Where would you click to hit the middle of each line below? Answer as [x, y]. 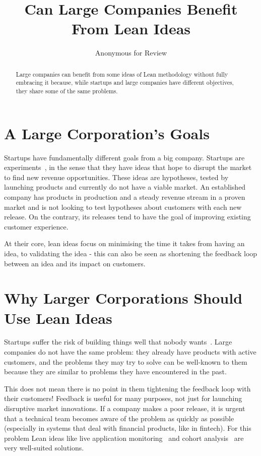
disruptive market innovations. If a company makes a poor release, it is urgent [125, 408]
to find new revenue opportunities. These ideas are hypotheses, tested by [116, 177]
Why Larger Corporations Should [123, 298]
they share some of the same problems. [67, 91]
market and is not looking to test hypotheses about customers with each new [123, 207]
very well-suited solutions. [44, 448]
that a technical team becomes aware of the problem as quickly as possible [119, 418]
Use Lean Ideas [58, 318]
